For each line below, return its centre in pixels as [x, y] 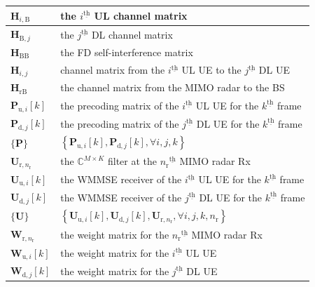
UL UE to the [211, 70]
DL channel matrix [132, 34]
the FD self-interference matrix [127, 52]
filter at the [132, 161]
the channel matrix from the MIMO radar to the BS [173, 87]
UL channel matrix [141, 15]
